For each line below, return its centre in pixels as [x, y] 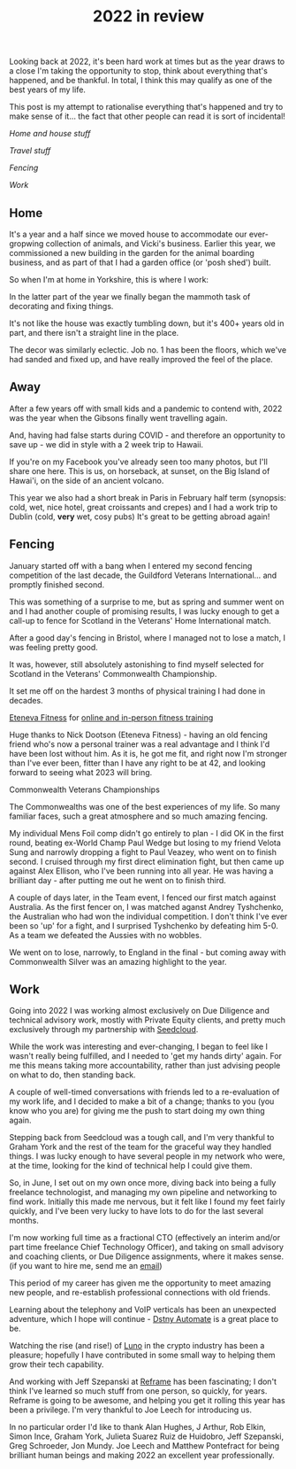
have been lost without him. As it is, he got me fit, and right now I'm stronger [148, 753]
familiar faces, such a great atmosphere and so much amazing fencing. [138, 816]
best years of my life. [48, 89]
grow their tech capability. [57, 1364]
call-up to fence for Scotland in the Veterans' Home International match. [140, 620]
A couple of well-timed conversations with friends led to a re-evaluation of [144, 1092]
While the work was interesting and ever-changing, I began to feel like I [138, 1046]
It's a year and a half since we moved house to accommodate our [128, 234]
